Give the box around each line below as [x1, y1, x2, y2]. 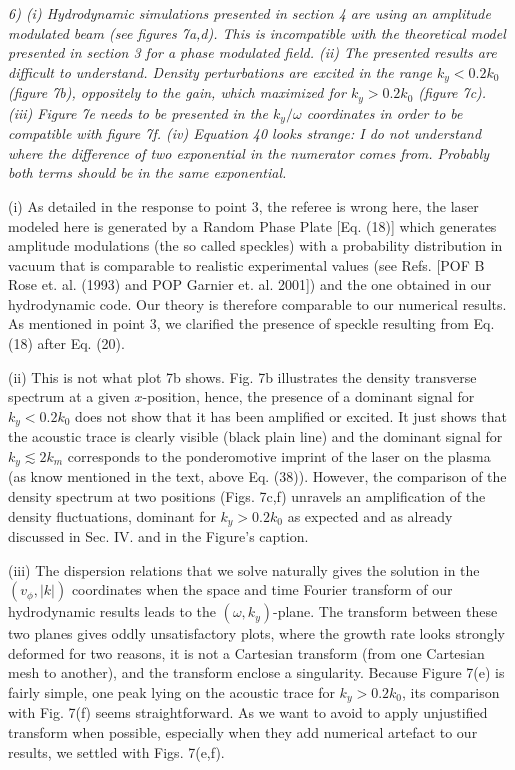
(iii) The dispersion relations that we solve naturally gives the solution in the [8, 559, 480, 580]
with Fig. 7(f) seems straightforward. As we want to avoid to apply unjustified [8, 702, 488, 723]
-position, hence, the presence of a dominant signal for [142, 386, 475, 407]
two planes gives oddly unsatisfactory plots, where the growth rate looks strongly [8, 623, 505, 644]
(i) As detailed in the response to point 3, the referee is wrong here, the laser [8, 195, 479, 216]
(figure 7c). [418, 82, 487, 103]
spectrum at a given [8, 386, 130, 407]
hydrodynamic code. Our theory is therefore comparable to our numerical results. [8, 293, 507, 314]
